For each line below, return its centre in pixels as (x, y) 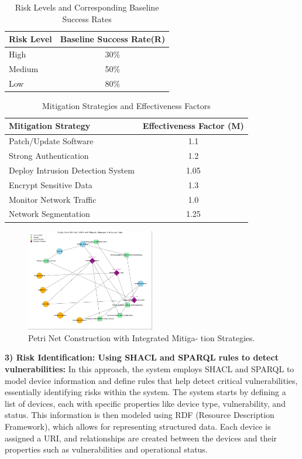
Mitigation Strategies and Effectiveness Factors (126, 105)
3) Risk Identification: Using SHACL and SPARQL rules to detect (142, 357)
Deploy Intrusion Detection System (72, 170)
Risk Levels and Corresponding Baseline (87, 7)
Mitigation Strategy (50, 126)
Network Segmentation (49, 214)
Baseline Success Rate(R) (113, 39)
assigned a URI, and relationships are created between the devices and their (141, 438)
